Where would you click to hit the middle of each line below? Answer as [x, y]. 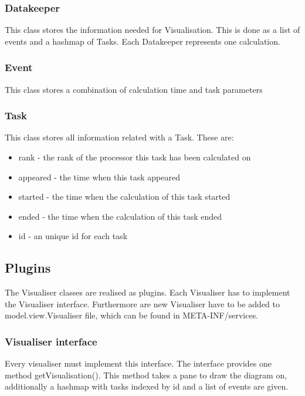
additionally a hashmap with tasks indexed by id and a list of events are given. [147, 386]
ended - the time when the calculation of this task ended [120, 216]
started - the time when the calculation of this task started [124, 197]
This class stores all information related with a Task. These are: [119, 137]
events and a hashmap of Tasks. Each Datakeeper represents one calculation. [143, 41]
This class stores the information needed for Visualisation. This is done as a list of [152, 30]
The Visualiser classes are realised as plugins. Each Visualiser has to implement [148, 292]
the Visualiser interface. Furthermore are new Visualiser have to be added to [142, 303]
